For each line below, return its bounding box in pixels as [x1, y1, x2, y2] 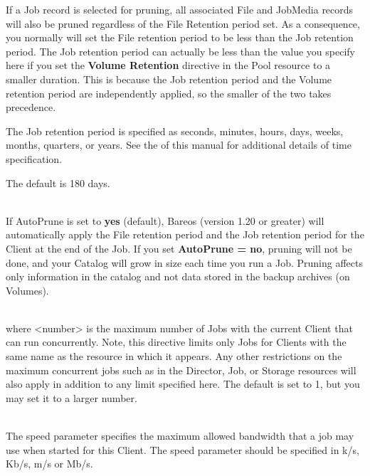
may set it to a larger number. [6, 390, 137, 405]
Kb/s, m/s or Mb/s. [6, 456, 93, 471]
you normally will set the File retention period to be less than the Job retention [6, 30, 354, 45]
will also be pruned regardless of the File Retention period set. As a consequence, [6, 16, 360, 31]
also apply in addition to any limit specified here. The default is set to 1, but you [6, 376, 360, 391]
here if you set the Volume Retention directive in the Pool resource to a [6, 58, 331, 73]
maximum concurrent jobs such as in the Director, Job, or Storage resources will [6, 362, 356, 377]
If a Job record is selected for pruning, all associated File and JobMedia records [6, 2, 354, 16]
